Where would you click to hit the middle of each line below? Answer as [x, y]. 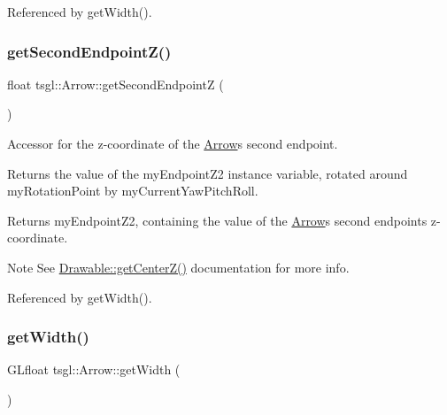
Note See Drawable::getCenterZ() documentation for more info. [178, 267]
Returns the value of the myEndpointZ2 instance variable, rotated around [208, 173]
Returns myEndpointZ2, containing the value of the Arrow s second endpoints [217, 220]
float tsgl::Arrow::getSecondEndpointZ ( [116, 84]
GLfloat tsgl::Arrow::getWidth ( [94, 369]
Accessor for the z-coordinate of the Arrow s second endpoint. [173, 143]
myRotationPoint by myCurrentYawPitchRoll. [133, 191]
